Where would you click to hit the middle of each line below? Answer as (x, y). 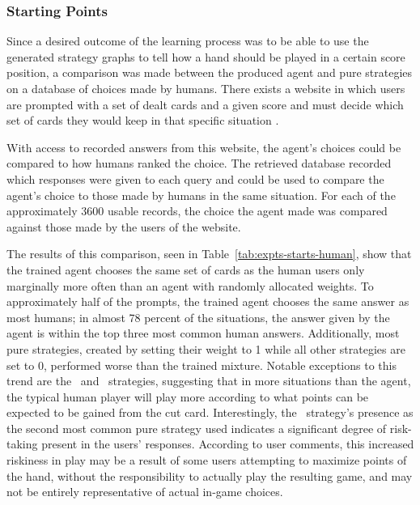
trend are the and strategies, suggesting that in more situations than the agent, (209, 381)
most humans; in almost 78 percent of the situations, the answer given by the (198, 317)
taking (22, 444)
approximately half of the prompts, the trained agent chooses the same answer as (208, 301)
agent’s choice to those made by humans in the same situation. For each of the (201, 195)
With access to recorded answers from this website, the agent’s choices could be (204, 147)
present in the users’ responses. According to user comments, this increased (228, 444)
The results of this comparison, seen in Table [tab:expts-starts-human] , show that (209, 254)
